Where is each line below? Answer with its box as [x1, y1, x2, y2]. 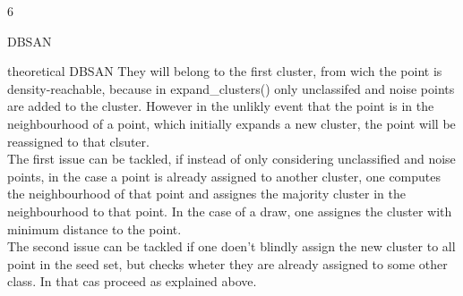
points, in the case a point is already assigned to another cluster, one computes [7, 166, 442, 185]
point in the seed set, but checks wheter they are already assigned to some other [7, 254, 448, 273]
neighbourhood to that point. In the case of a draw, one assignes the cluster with [7, 201, 452, 220]
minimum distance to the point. [7, 219, 182, 238]
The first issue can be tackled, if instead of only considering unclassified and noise [7, 149, 456, 168]
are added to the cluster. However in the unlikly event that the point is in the [7, 97, 434, 115]
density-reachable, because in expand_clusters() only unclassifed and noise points [7, 79, 455, 97]
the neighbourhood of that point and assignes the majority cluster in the [7, 184, 406, 203]
